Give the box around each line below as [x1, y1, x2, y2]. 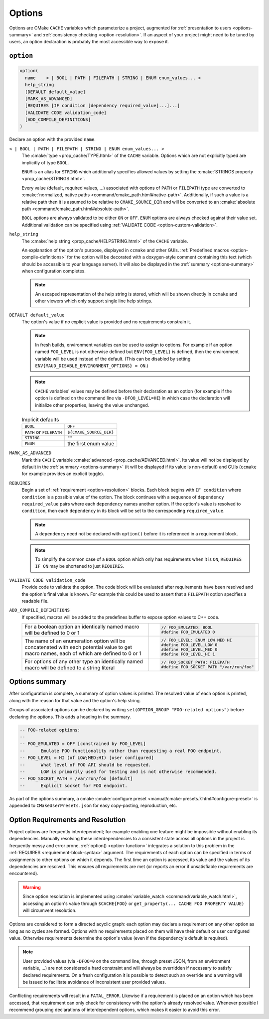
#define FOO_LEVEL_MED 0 [161, 647, 218, 652]
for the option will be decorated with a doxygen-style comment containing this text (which [67, 254, 252, 260]
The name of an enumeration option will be [24, 637, 126, 644]
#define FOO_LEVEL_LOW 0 [161, 642, 218, 647]
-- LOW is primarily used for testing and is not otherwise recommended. [19, 768, 217, 774]
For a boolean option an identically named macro [24, 623, 139, 630]
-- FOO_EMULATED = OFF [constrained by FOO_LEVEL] [19, 741, 146, 747]
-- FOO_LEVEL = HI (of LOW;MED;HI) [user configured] [19, 755, 154, 761]
